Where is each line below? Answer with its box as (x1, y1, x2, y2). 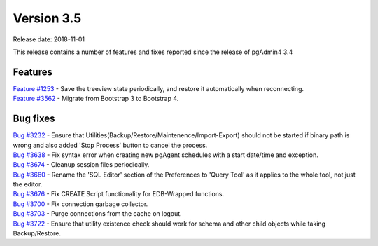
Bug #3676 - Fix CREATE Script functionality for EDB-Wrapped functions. (13, 190, 224, 198)
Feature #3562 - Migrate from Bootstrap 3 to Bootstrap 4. (13, 95, 179, 103)
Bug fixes (13, 113, 55, 125)
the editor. (13, 180, 43, 189)
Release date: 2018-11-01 (13, 35, 85, 43)
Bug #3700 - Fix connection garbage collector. (13, 200, 148, 208)
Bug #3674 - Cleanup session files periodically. (13, 160, 150, 169)
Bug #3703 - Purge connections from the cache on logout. (13, 210, 182, 218)
